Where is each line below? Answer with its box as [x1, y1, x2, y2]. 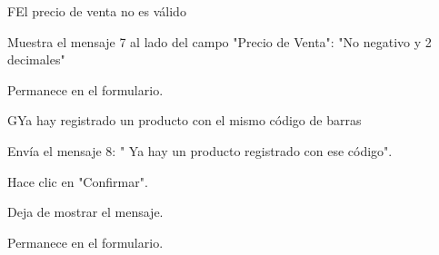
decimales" [7, 50, 65, 69]
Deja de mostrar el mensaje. [7, 202, 164, 221]
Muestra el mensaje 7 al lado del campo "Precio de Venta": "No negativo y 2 [7, 32, 432, 51]
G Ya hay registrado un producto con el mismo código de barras [7, 111, 362, 130]
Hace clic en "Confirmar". [7, 172, 148, 191]
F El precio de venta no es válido [7, 2, 186, 20]
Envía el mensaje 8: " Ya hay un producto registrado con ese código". [7, 141, 393, 160]
